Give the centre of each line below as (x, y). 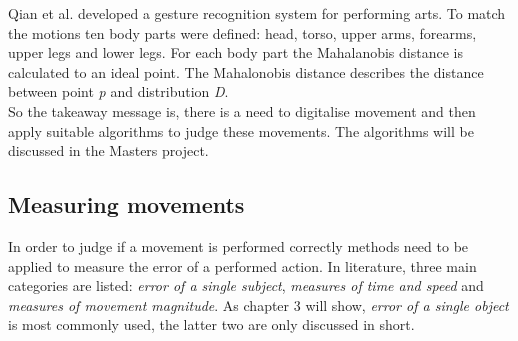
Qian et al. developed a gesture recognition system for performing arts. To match (257, 13)
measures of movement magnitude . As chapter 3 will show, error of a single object (258, 304)
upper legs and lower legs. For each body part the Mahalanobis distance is (235, 52)
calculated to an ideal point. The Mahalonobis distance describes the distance (246, 71)
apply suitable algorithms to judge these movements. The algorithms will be (241, 130)
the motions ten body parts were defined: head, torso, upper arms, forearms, (242, 32)
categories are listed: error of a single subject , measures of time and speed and (246, 285)
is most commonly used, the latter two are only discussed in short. (211, 324)
